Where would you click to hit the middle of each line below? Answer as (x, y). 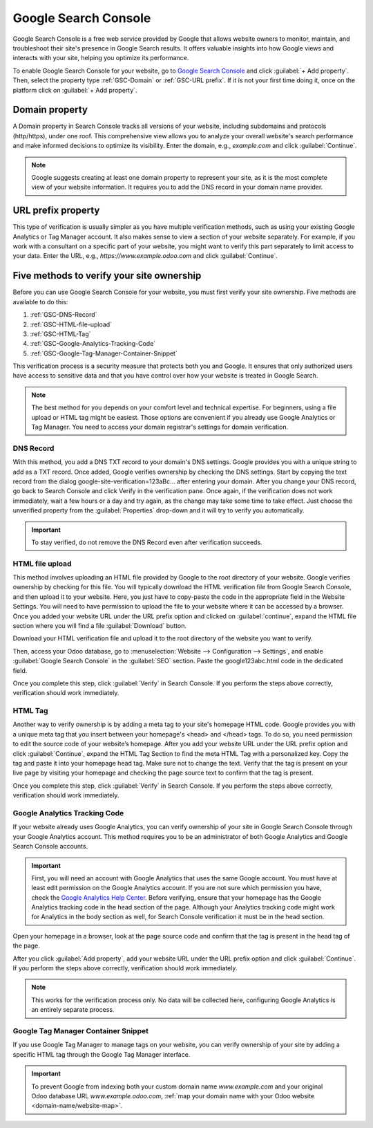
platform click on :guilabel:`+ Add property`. (75, 90)
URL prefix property (56, 211)
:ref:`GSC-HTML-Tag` (60, 334)
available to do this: (40, 302)
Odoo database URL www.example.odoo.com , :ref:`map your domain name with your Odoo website (173, 1095)
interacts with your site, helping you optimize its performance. (101, 58)
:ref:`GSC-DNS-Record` (64, 315)
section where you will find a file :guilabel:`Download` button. (99, 626)
